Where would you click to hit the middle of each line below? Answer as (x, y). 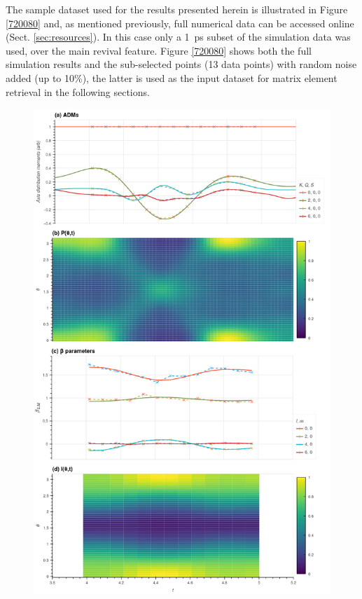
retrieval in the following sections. (78, 91)
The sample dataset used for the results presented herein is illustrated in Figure (177, 9)
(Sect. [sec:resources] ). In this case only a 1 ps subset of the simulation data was (178, 37)
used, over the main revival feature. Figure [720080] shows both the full (159, 50)
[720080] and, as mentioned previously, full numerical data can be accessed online (180, 23)
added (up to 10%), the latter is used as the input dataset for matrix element (172, 77)
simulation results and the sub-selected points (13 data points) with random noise (181, 64)
